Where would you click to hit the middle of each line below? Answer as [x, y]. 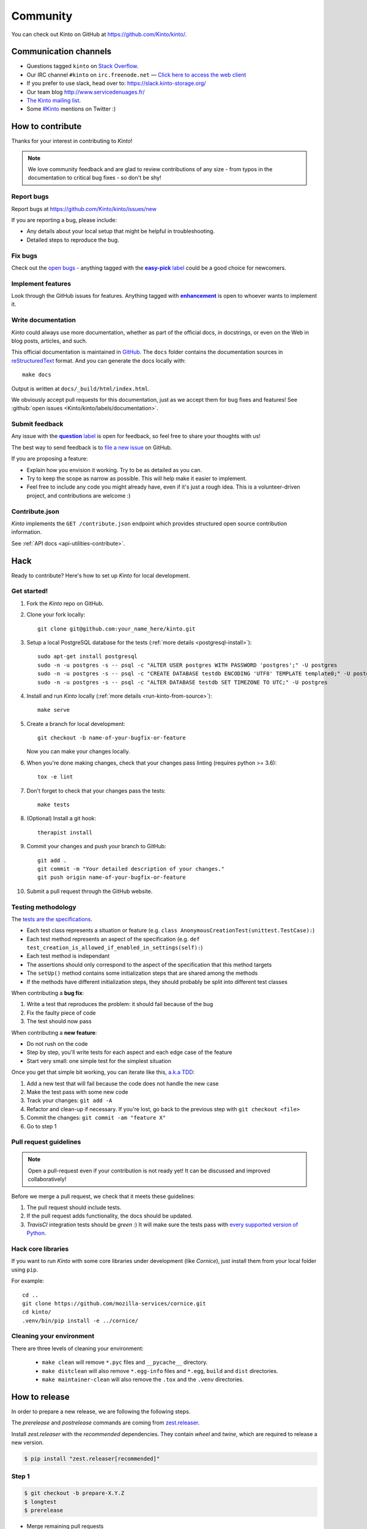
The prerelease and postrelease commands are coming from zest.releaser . [106, 1423]
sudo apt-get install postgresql [87, 657]
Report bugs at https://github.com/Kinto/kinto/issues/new [84, 209]
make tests [54, 805]
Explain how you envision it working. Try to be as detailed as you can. [114, 470]
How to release [40, 1397]
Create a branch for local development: [76, 724]
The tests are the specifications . [52, 919]
